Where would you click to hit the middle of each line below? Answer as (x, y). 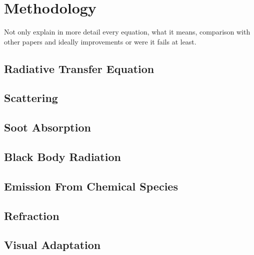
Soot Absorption (47, 127)
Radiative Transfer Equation (79, 68)
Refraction (32, 215)
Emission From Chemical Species (91, 186)
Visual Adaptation (52, 245)
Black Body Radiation (62, 157)
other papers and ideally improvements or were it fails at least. (100, 41)
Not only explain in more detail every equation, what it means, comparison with (127, 32)
